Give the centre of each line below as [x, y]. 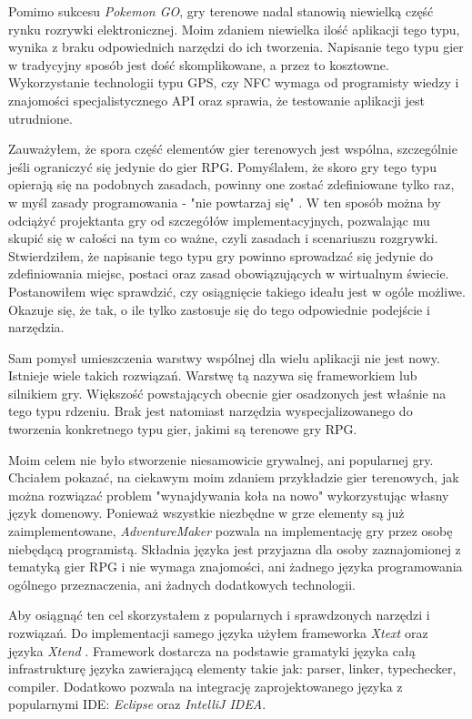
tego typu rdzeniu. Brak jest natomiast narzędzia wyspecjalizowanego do [211, 411]
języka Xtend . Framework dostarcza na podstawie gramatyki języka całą [212, 650]
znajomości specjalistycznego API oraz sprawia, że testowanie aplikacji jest [217, 100]
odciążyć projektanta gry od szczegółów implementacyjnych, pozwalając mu [219, 220]
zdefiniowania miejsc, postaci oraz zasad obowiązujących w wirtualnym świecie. [229, 273]
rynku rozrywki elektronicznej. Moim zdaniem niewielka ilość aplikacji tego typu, [234, 29]
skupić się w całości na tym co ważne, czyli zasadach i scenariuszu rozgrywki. [223, 238]
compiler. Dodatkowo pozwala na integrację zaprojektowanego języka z [206, 686]
